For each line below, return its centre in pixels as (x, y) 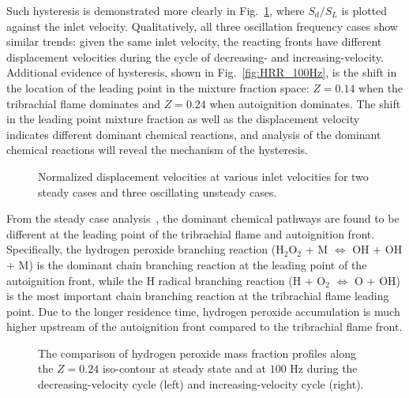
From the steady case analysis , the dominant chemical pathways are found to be (203, 218)
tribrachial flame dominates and (84, 103)
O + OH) (377, 280)
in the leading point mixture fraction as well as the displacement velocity (183, 119)
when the (381, 87)
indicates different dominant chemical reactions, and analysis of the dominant (194, 134)
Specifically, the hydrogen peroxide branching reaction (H (145, 249)
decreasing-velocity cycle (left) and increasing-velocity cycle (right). (201, 384)
